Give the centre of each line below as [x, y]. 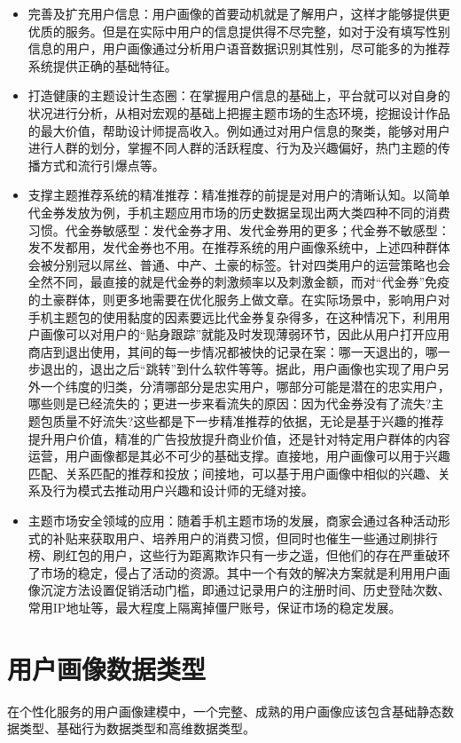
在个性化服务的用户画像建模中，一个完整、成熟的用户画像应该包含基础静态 [224, 711]
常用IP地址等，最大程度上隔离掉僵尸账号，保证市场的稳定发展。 [215, 607]
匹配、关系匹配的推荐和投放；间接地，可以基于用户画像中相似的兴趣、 [233, 473]
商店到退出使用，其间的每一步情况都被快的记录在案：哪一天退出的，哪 [233, 351]
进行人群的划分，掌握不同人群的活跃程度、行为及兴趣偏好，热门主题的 [233, 148]
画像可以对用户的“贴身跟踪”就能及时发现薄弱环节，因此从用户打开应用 [245, 334]
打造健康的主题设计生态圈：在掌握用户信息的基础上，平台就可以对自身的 [239, 95]
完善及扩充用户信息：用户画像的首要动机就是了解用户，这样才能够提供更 [239, 13]
